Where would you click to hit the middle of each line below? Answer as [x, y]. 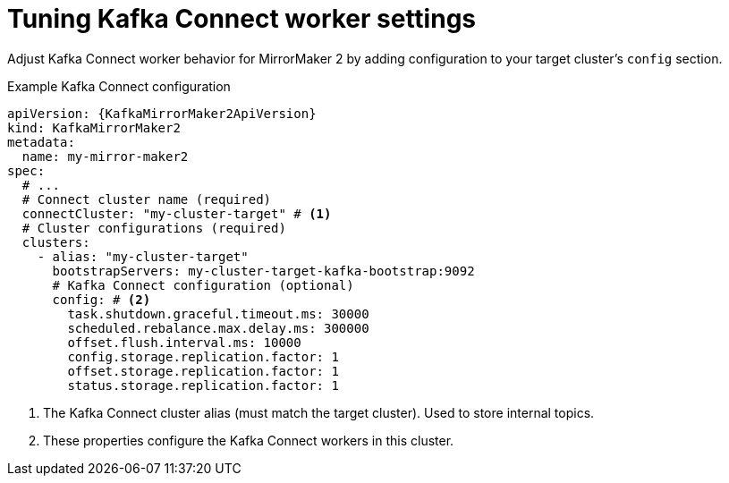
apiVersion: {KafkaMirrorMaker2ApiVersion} [162, 113]
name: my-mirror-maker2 [105, 156]
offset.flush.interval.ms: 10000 [184, 342]
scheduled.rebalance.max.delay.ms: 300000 [218, 328]
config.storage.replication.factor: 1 [203, 356]
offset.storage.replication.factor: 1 [203, 371]
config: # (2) [102, 299]
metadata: [41, 142]
